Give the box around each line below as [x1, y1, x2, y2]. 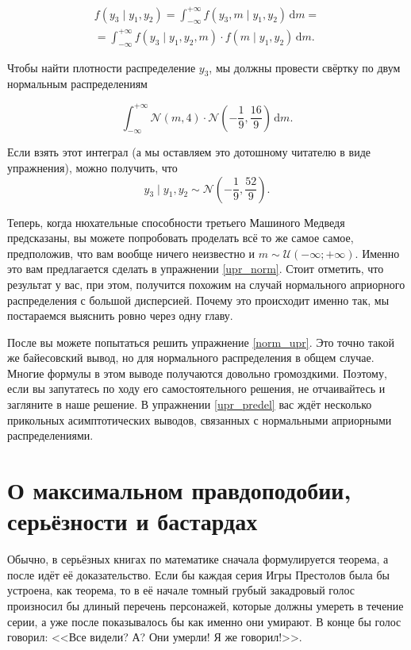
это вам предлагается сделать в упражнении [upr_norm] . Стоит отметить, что [7, 260, 384, 277]
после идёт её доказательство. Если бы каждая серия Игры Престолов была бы [7, 566, 390, 583]
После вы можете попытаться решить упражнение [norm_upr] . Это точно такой [7, 333, 394, 350]
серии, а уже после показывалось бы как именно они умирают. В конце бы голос [7, 613, 401, 629]
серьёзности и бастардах [7, 505, 258, 537]
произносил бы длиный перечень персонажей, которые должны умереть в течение [7, 597, 404, 613]
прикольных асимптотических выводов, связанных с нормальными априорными [7, 411, 392, 428]
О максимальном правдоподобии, [7, 474, 351, 506]
